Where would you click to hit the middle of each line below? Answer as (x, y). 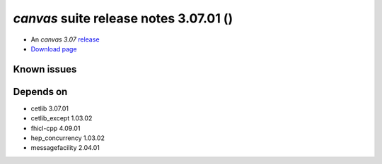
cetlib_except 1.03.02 (62, 118)
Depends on (40, 92)
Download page (54, 49)
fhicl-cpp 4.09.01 (56, 128)
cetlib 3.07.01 (50, 108)
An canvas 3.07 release (65, 39)
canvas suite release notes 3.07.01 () (123, 18)
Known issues (45, 69)
